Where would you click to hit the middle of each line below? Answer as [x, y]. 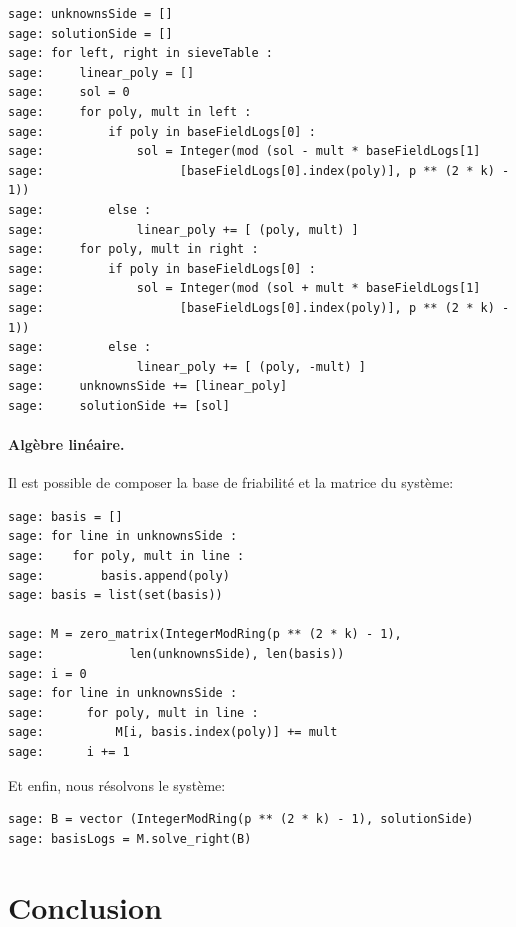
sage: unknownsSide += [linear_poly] [148, 386]
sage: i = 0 [47, 673]
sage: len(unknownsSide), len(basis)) [176, 654]
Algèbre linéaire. [66, 444]
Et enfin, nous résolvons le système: [117, 784]
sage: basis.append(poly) [119, 575]
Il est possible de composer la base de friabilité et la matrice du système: [231, 482]
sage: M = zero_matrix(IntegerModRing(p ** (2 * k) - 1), [205, 634]
